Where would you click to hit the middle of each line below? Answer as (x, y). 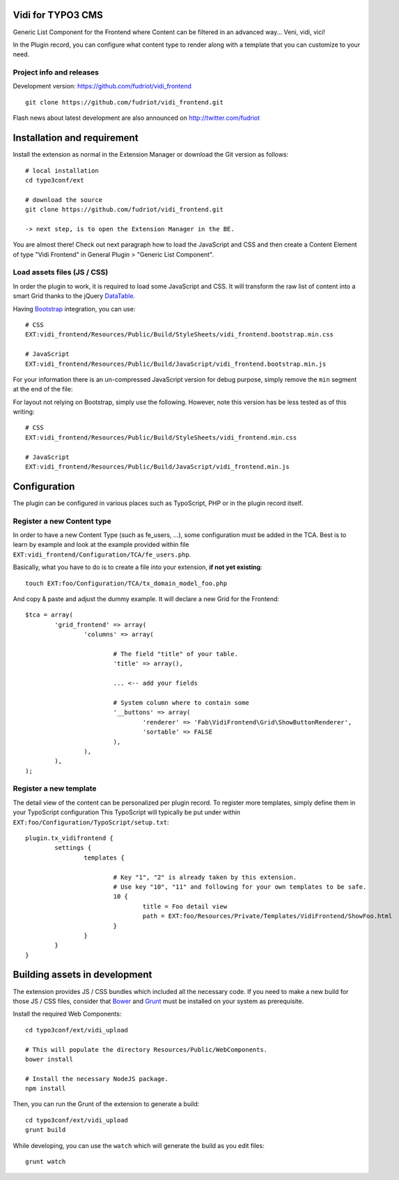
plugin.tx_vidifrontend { (70, 838)
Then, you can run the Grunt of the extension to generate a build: (106, 1104)
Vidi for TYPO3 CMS (58, 15)
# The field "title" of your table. (175, 654)
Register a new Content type (62, 521)
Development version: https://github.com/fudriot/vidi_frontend (102, 86)
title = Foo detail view (185, 906)
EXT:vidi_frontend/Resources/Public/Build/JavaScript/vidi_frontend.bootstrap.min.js (176, 364)
